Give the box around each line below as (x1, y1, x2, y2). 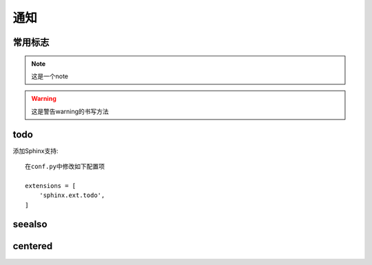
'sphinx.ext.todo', (39, 192, 105, 199)
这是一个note (31, 72, 69, 80)
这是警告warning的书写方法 (31, 107, 110, 115)
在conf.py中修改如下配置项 (25, 163, 105, 171)
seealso (12, 218, 48, 230)
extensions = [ (25, 182, 76, 189)
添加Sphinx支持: (12, 146, 59, 154)
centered (12, 240, 53, 252)
